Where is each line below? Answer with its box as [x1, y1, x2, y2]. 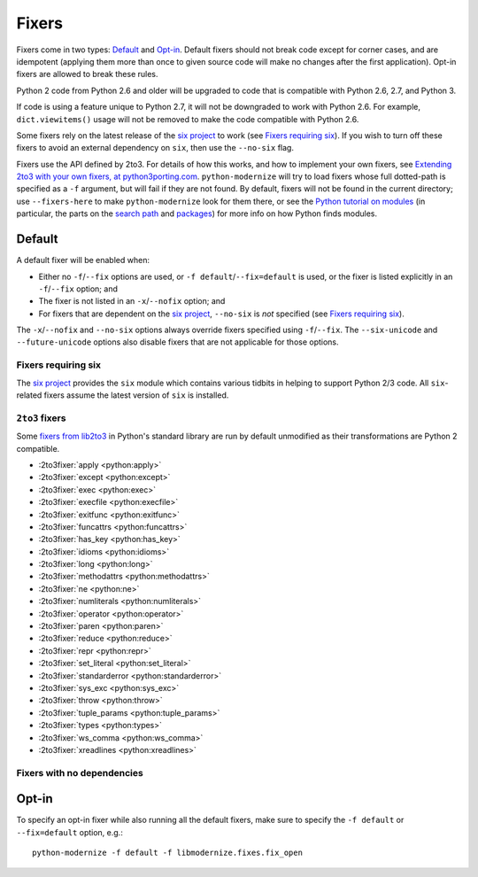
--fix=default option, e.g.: [16, 827, 123, 837]
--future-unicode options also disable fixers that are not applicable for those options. [16, 337, 340, 347]
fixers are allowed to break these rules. [16, 69, 158, 80]
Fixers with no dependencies [16, 766, 143, 779]
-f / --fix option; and [38, 283, 119, 294]
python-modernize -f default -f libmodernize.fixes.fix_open [32, 848, 303, 858]
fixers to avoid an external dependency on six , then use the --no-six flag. [16, 143, 294, 153]
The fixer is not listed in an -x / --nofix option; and [38, 296, 226, 307]
